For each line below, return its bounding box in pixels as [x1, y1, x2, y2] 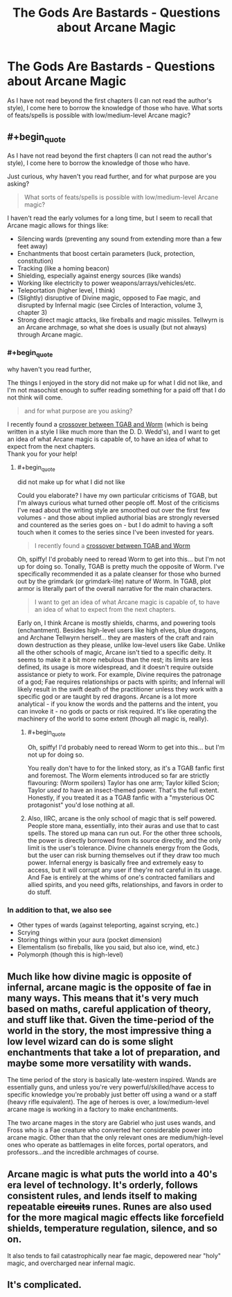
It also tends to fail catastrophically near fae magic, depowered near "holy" [7, 1252, 222, 1260]
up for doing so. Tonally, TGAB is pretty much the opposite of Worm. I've [17, 562, 225, 571]
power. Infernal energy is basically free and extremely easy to [27, 859, 204, 867]
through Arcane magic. [17, 330, 83, 338]
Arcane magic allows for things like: [7, 221, 109, 230]
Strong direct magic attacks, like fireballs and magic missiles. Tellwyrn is [17, 316, 224, 324]
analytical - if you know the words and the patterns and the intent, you [17, 700, 218, 708]
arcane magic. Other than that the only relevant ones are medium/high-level [7, 1133, 224, 1142]
